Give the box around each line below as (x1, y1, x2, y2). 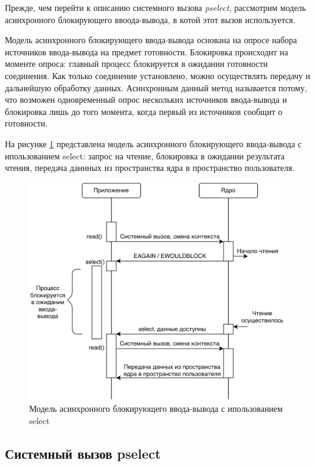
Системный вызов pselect (5, 443, 161, 462)
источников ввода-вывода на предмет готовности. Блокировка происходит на (5, 45, 288, 58)
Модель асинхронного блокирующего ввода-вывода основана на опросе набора (5, 33, 297, 46)
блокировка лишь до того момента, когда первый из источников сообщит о (5, 105, 283, 117)
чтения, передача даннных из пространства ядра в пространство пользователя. (5, 161, 295, 174)
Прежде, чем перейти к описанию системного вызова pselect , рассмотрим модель (5, 1, 306, 13)
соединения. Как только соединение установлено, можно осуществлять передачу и (5, 69, 311, 82)
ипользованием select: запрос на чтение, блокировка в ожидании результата (5, 149, 285, 162)
